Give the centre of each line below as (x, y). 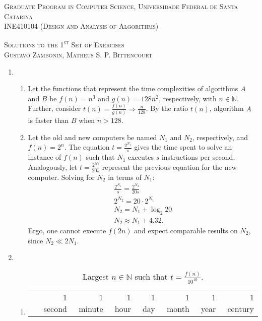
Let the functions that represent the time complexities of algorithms (133, 88)
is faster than (48, 120)
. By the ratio (167, 108)
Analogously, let (53, 167)
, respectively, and (220, 137)
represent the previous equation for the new (169, 167)
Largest (96, 276)
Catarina (18, 16)
